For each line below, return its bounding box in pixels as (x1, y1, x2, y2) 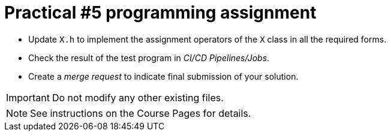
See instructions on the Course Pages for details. (30, 107, 251, 119)
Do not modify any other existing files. (52, 91, 224, 104)
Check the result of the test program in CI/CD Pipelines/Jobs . (28, 52, 270, 63)
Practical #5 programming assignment (4, 2, 317, 23)
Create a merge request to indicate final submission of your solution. (28, 71, 299, 81)
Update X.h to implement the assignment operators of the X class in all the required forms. (28, 34, 387, 44)
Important (6, 91, 50, 104)
